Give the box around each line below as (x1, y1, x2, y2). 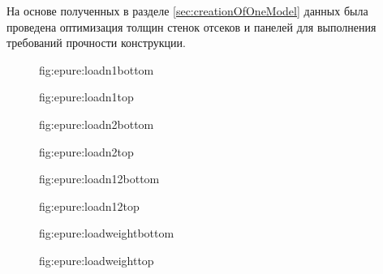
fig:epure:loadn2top (39, 143, 134, 160)
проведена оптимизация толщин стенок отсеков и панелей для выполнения (6, 18, 377, 35)
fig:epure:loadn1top (39, 88, 134, 105)
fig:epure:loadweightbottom (39, 225, 174, 242)
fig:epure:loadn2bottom (39, 115, 154, 132)
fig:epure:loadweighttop (39, 251, 154, 268)
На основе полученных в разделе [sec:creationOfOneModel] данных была (6, 2, 368, 19)
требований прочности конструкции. (6, 34, 186, 51)
